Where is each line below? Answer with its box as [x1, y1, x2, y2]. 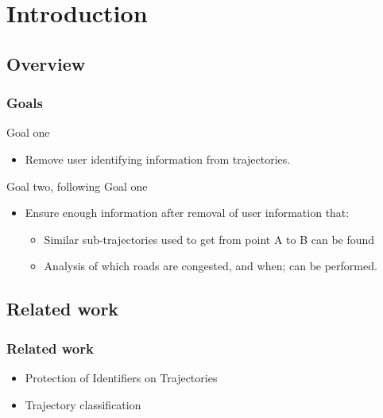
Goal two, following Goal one [6, 177, 148, 194]
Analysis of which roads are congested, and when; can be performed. [44, 257, 377, 274]
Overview [6, 51, 86, 75]
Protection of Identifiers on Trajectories [25, 369, 218, 385]
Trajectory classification [25, 396, 141, 412]
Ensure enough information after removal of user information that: [25, 204, 350, 221]
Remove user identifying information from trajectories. [25, 150, 291, 167]
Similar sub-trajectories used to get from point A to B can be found [44, 230, 375, 247]
